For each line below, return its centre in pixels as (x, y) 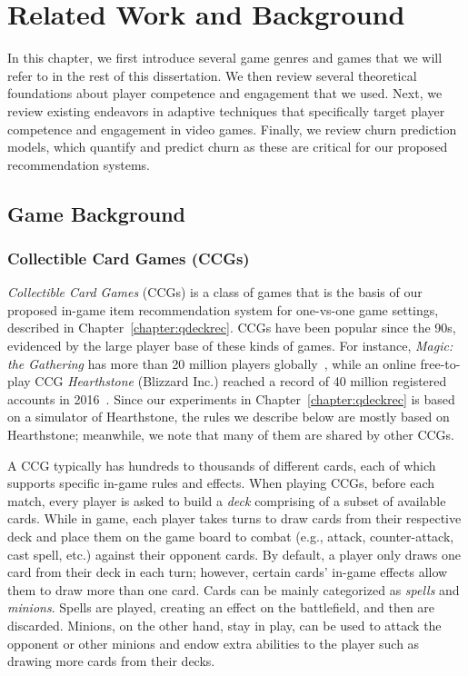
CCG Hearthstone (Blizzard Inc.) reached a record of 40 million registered (241, 381)
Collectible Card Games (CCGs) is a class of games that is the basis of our (215, 292)
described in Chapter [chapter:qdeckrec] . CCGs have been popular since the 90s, (232, 328)
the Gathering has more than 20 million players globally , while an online (212, 363)
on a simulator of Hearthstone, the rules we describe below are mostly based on (229, 417)
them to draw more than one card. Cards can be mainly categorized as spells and (234, 589)
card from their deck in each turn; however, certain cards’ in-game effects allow (228, 572)
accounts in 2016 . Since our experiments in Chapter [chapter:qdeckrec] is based (231, 398)
